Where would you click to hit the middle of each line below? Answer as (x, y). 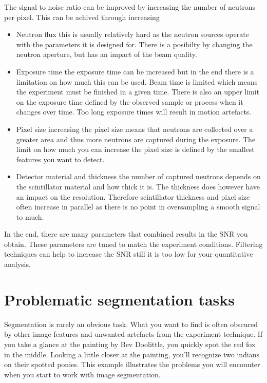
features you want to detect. (60, 159)
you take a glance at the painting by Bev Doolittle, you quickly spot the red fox (130, 344)
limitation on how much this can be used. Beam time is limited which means (137, 81)
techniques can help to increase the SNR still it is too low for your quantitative (129, 254)
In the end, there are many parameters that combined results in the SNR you (126, 234)
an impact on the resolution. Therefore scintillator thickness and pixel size (133, 196)
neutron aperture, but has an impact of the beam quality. (107, 54)
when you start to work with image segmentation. (82, 374)
